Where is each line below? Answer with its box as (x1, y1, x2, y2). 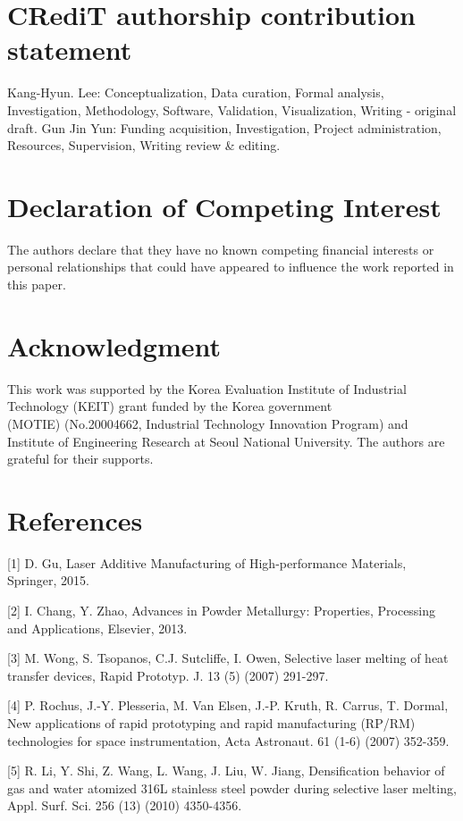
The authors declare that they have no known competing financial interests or (7, 239, 434, 258)
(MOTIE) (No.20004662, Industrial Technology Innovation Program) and (7, 414, 408, 432)
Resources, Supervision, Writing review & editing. (7, 136, 281, 155)
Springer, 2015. (7, 571, 89, 590)
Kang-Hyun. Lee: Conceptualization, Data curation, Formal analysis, (7, 83, 384, 102)
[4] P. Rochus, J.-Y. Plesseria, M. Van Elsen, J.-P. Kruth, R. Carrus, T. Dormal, (7, 696, 449, 715)
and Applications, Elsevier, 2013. (7, 618, 188, 637)
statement (7, 31, 132, 68)
